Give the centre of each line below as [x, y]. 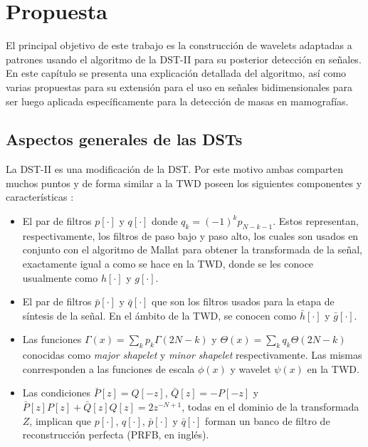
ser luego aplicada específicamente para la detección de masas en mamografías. [177, 101]
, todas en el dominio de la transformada [270, 407]
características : [40, 197]
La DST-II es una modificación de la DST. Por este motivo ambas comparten [174, 169]
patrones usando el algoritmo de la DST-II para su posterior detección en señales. [184, 59]
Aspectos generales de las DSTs [124, 139]
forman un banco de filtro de [268, 420]
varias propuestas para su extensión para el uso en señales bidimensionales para [179, 86]
